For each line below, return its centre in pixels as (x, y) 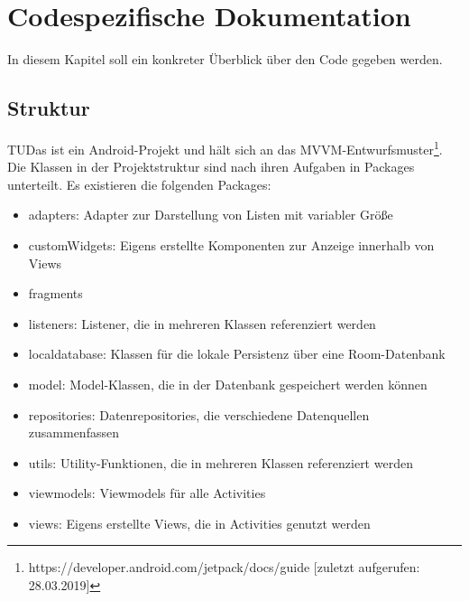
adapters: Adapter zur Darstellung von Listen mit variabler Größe (211, 215)
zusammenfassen (74, 432)
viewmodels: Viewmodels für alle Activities (147, 493)
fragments (55, 293)
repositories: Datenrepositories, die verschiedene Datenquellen (199, 414)
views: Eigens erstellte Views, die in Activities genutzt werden (199, 523)
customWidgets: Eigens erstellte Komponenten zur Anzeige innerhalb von (231, 244)
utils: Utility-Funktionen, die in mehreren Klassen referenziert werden (221, 462)
